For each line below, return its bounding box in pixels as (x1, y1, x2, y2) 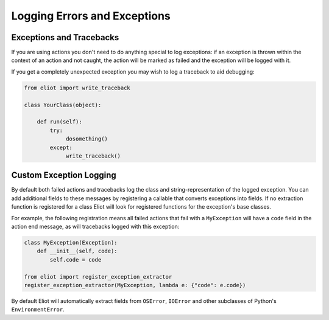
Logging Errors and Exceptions (11, 9, 171, 23)
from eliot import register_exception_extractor (24, 273, 172, 280)
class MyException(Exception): (24, 239, 118, 246)
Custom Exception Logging (11, 170, 117, 181)
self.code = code (49, 256, 102, 263)
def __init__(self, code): (37, 248, 118, 255)
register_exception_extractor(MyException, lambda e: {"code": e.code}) (24, 282, 246, 288)
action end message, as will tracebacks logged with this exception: (11, 223, 180, 231)
